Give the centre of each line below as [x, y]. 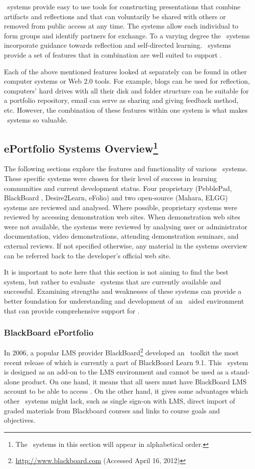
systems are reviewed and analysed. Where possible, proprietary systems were [121, 207]
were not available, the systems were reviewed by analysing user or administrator [126, 226]
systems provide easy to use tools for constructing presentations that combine [124, 6]
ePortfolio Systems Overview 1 [81, 147]
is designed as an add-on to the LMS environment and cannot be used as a [116, 372]
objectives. [20, 420]
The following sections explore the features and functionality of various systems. [126, 169]
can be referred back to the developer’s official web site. [88, 255]
